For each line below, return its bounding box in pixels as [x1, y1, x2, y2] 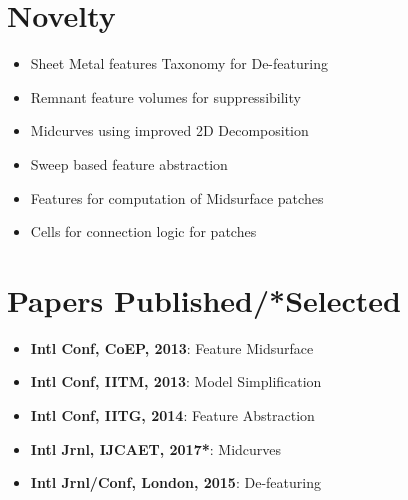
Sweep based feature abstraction [30, 153, 228, 174]
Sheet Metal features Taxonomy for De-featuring [30, 53, 328, 74]
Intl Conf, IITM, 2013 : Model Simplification [30, 371, 322, 392]
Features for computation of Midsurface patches [30, 187, 324, 208]
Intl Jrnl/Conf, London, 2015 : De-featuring [30, 472, 321, 493]
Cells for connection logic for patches [30, 221, 257, 242]
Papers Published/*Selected [7, 279, 401, 320]
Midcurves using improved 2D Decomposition [30, 120, 309, 141]
